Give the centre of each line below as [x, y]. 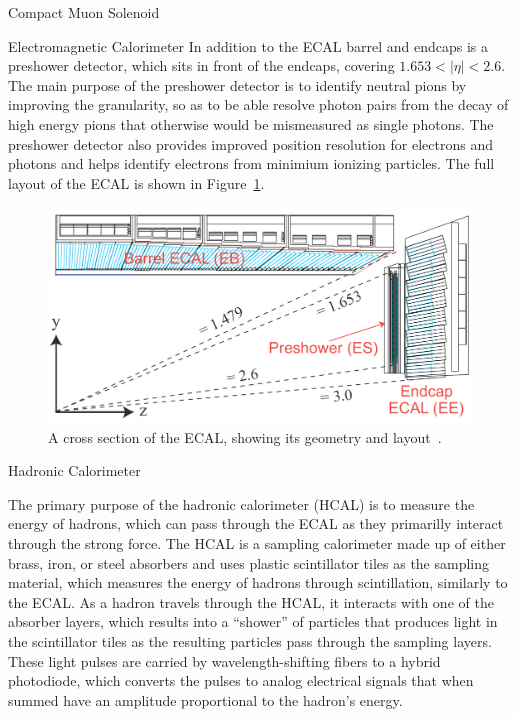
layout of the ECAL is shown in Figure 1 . [136, 182]
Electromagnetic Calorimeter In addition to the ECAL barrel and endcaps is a [248, 45]
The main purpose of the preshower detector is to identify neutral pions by [237, 84]
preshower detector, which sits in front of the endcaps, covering [201, 65]
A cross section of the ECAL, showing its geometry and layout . [245, 436]
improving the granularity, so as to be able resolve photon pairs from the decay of [258, 104]
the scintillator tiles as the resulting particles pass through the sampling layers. [250, 641]
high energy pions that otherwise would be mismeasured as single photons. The [251, 123]
